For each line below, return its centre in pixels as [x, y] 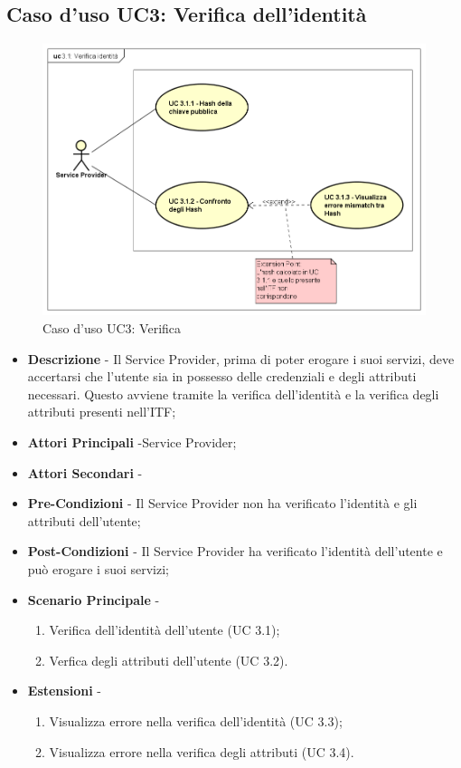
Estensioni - [64, 691]
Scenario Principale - [94, 599]
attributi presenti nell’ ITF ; [102, 412]
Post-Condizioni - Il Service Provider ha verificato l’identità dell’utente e [235, 551]
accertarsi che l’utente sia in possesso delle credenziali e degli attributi [222, 376]
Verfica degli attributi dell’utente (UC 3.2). [169, 660]
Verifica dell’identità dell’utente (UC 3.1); [165, 630]
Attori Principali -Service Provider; [132, 442]
